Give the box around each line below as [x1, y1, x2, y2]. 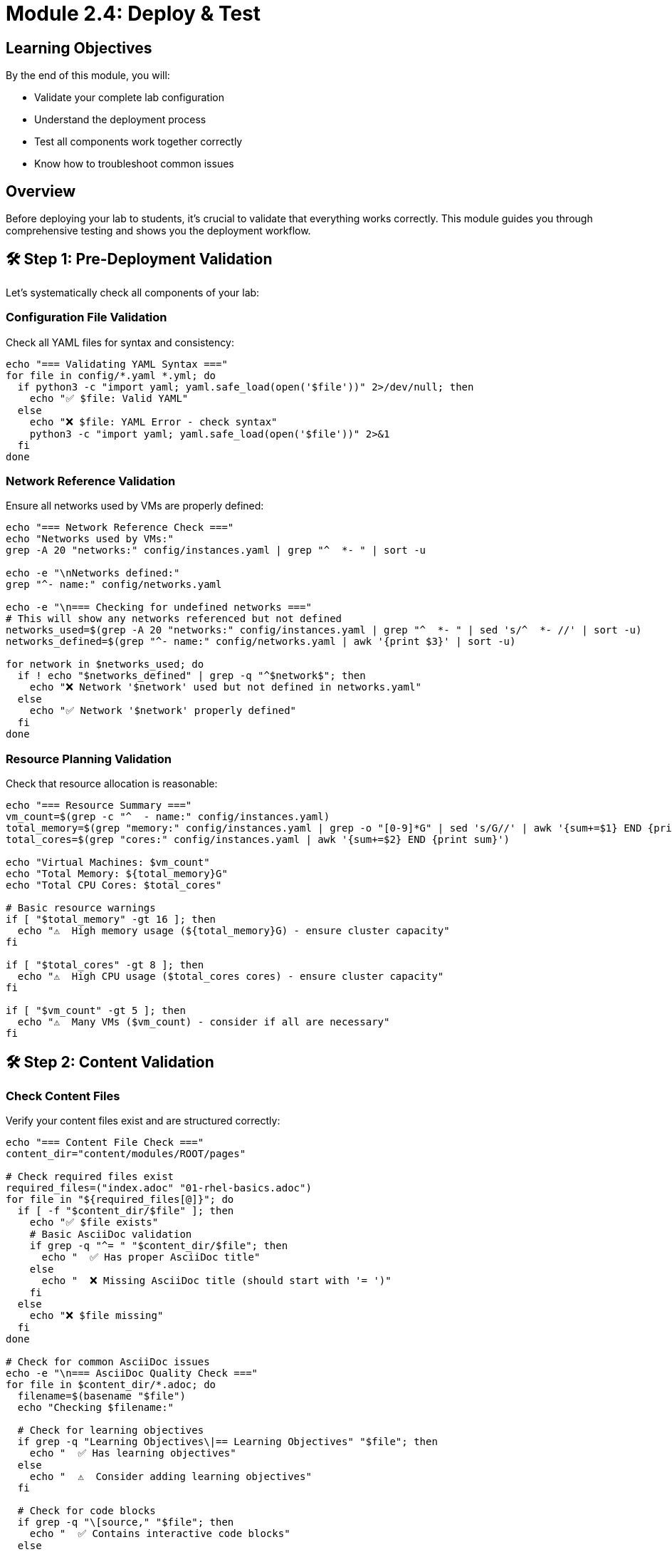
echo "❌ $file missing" [29, 1310, 164, 1322]
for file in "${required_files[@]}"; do [6, 1194, 234, 1206]
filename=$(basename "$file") [17, 1390, 186, 1402]
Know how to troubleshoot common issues [34, 157, 234, 170]
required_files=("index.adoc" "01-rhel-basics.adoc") [6, 1182, 312, 1194]
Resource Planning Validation [6, 751, 172, 766]
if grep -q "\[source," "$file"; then [17, 1516, 234, 1528]
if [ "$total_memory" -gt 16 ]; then [6, 914, 216, 926]
